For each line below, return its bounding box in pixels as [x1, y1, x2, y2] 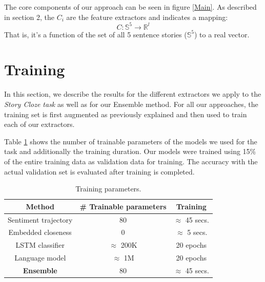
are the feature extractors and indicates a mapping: [66, 11, 228, 22]
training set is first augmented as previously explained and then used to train [4, 109, 247, 119]
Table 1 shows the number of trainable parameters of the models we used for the [4, 136, 257, 146]
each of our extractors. [4, 119, 75, 129]
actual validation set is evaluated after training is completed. [4, 166, 195, 177]
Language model [14, 252, 66, 263]
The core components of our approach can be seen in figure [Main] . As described [4, 2, 257, 12]
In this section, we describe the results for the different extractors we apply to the [4, 89, 261, 99]
